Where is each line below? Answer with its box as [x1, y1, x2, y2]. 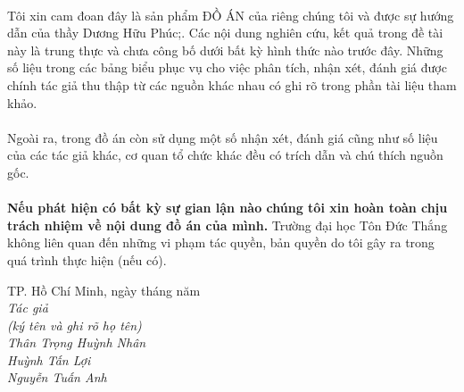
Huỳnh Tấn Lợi [7, 350, 91, 369]
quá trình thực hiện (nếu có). [7, 250, 167, 269]
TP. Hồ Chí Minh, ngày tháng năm [7, 280, 201, 299]
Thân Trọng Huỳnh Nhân [7, 333, 146, 352]
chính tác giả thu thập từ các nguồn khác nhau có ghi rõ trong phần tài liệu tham [7, 75, 457, 94]
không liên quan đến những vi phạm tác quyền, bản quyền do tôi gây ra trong [7, 233, 435, 252]
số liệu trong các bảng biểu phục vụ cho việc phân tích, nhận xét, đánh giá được [7, 58, 447, 77]
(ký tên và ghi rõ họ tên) [7, 315, 142, 334]
